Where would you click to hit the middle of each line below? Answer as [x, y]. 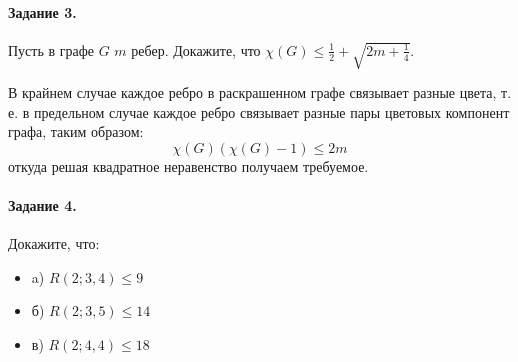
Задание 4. [42, 205]
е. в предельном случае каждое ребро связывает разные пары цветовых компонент [259, 111]
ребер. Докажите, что [196, 49]
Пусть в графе [51, 49]
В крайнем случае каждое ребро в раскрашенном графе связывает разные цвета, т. [260, 92]
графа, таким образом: [76, 131]
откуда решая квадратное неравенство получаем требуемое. [188, 165]
